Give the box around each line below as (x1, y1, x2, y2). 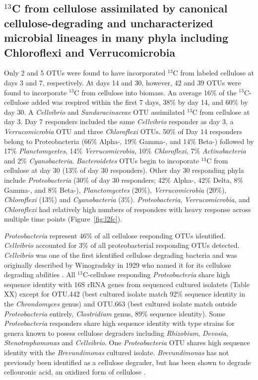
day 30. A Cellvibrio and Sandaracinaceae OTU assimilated (4, 106, 185, 117)
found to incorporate (4, 87, 67, 97)
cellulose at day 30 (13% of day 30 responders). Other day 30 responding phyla (4, 165, 244, 175)
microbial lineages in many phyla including (4, 30, 229, 45)
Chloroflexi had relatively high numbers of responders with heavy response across (4, 204, 251, 214)
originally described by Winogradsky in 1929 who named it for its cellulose (4, 259, 231, 270)
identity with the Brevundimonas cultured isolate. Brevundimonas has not (4, 347, 229, 357)
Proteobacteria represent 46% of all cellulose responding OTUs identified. (4, 230, 226, 240)
